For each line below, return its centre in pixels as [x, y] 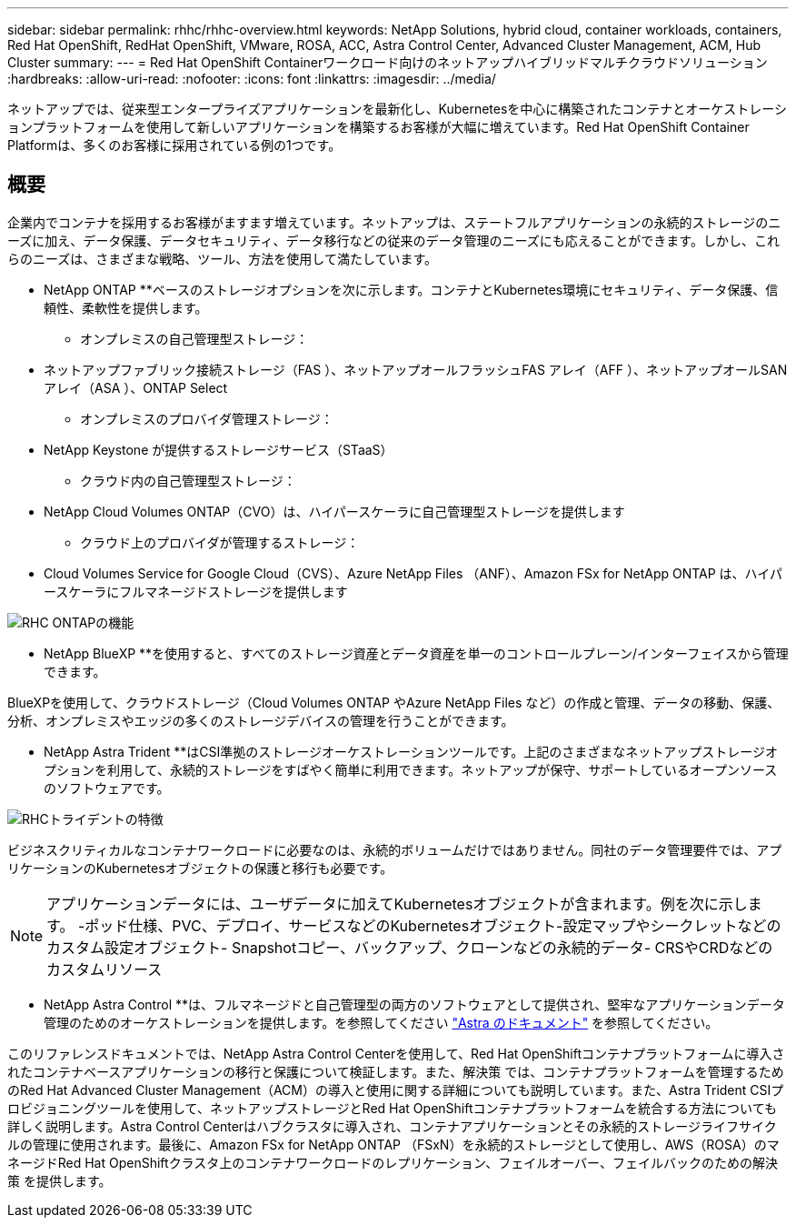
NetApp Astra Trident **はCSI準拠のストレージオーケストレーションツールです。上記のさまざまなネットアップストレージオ [411, 751]
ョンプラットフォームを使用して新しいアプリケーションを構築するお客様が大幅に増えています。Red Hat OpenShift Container [378, 127]
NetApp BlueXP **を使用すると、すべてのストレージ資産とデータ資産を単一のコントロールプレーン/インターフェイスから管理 [416, 653]
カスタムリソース [104, 969]
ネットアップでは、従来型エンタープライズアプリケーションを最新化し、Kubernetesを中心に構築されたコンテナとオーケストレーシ [398, 109]
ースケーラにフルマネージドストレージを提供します [196, 591]
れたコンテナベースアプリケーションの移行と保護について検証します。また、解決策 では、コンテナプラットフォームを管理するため [396, 1071]
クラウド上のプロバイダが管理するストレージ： [220, 542]
